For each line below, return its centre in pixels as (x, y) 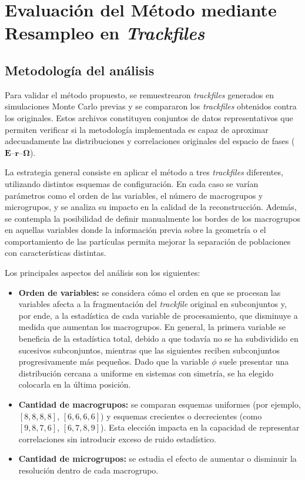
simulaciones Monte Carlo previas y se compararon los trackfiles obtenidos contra (151, 106)
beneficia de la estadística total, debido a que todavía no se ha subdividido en (158, 339)
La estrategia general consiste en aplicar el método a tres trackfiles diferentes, (144, 172)
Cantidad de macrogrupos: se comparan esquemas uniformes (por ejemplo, (160, 404)
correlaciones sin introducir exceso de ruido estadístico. (117, 439)
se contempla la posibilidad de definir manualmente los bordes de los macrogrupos (153, 218)
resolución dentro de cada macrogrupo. (88, 470)
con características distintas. (56, 253)
